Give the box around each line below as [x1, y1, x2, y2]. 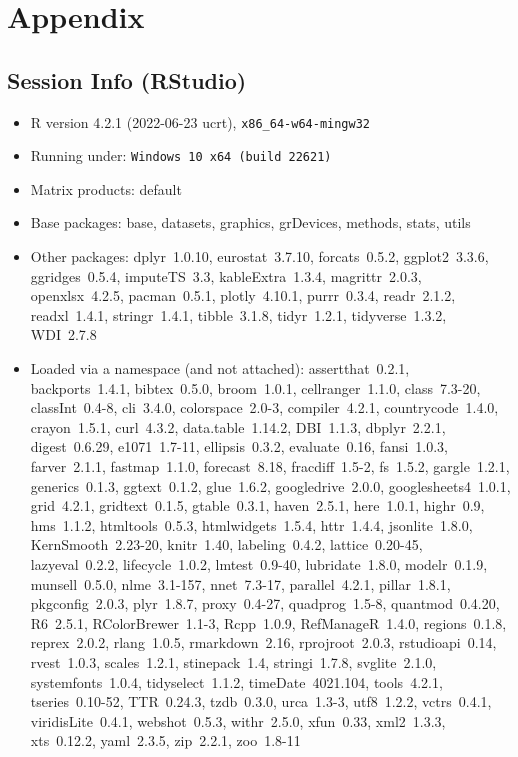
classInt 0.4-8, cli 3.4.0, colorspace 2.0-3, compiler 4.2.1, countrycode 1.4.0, [30, 397, 499, 418]
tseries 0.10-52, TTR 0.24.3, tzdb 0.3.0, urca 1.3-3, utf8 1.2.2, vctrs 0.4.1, [30, 691, 492, 712]
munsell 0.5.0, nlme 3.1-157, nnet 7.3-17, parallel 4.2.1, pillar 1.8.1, [30, 573, 451, 594]
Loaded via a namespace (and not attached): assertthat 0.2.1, [30, 358, 410, 379]
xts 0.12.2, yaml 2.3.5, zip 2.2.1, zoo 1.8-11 [30, 730, 301, 751]
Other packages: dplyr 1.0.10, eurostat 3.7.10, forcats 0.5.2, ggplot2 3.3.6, [30, 246, 489, 267]
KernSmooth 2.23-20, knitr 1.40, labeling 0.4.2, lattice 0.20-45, [30, 534, 423, 555]
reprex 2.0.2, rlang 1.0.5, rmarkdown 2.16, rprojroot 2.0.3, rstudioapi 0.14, [30, 632, 497, 653]
